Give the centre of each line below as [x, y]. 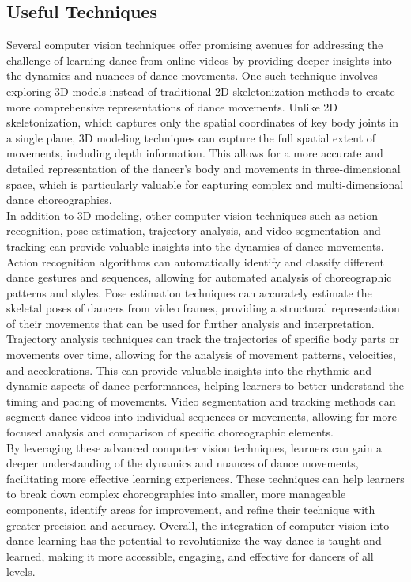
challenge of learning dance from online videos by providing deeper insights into [199, 60]
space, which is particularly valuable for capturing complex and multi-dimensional [205, 184]
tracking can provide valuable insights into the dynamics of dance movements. [195, 246]
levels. [21, 571]
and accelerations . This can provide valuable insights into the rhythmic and [189, 370]
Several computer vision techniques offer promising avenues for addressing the [195, 45]
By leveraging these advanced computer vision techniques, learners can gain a [194, 447]
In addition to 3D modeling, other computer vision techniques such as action [192, 215]
